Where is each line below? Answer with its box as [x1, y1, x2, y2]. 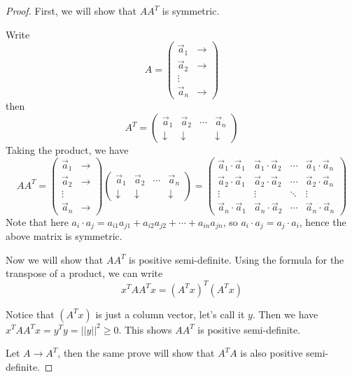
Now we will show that [6, 252, 104, 266]
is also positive [240, 346, 303, 360]
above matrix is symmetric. [6, 229, 122, 243]
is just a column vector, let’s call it [95, 306, 245, 321]
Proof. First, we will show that [6, 3, 136, 17]
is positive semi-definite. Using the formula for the [129, 252, 344, 266]
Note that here [6, 214, 69, 229]
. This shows [118, 322, 172, 336]
